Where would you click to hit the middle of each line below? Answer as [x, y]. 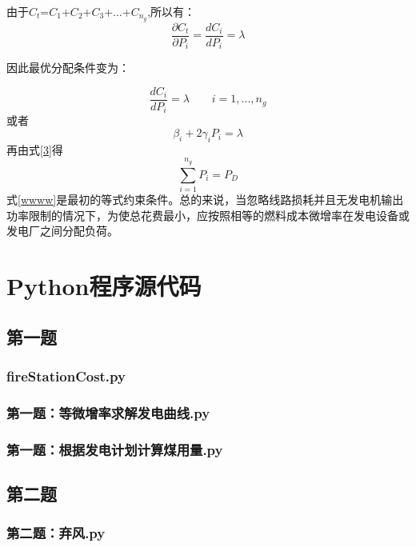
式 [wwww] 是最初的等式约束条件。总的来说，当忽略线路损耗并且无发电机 [194, 199]
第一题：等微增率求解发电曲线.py [108, 412]
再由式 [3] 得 [35, 149]
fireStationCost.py [66, 375]
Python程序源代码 [104, 285]
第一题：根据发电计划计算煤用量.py [115, 449]
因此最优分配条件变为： [68, 68]
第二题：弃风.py [56, 533]
